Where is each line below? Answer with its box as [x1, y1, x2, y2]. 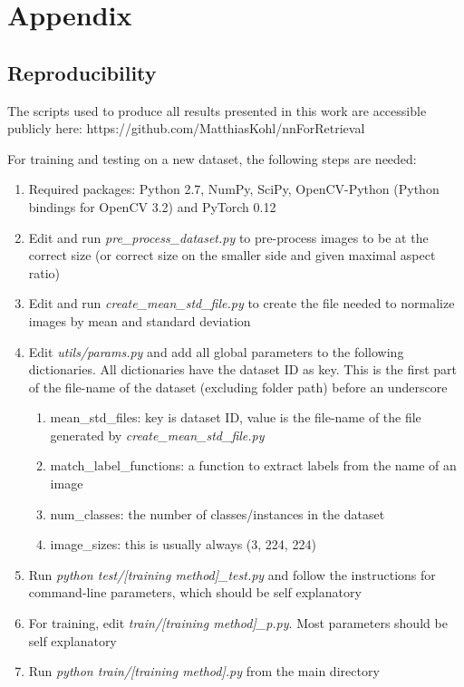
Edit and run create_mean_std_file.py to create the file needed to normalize [28, 294, 455, 313]
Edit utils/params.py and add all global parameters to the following [28, 342, 404, 361]
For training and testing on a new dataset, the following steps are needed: [7, 149, 417, 168]
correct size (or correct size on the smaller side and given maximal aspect [28, 246, 436, 265]
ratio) [28, 263, 61, 282]
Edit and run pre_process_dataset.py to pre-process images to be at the [28, 227, 429, 247]
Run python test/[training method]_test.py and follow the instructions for [28, 565, 436, 584]
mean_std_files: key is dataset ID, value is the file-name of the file [50, 408, 421, 427]
